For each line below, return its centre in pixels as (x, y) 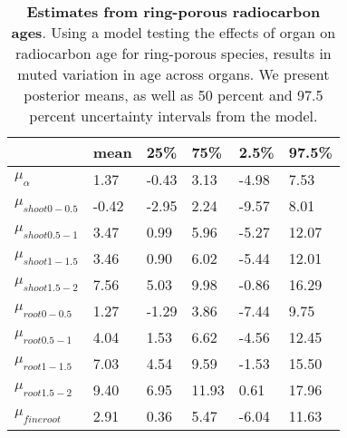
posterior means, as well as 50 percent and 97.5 (173, 95)
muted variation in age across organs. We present (173, 74)
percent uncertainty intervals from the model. (173, 116)
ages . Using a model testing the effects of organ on (173, 32)
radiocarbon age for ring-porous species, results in (173, 53)
